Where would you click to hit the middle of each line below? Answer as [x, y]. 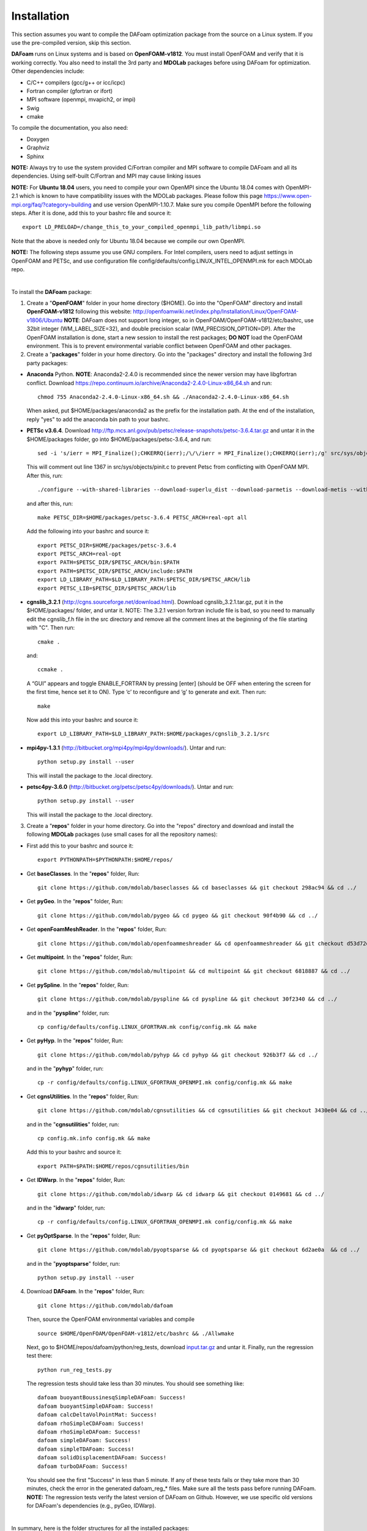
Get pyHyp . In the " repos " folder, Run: [75, 1040]
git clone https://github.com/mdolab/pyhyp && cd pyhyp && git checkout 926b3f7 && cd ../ [178, 1055]
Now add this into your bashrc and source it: [83, 720]
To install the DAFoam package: [51, 292]
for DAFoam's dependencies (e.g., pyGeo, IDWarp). [91, 1506]
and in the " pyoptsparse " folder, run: [73, 1263]
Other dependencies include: [48, 71]
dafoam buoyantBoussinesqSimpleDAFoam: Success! [112, 1397]
